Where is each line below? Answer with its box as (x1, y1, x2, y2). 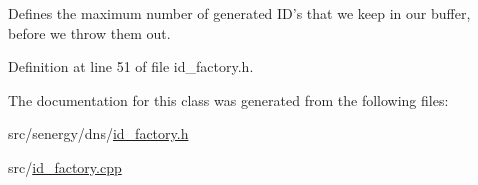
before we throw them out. (8, 22, 171, 43)
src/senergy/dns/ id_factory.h (8, 123, 189, 144)
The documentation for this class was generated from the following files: (8, 89, 449, 110)
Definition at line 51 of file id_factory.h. (8, 56, 254, 77)
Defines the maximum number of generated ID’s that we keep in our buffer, (8, 3, 471, 23)
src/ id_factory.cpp (8, 156, 122, 177)
